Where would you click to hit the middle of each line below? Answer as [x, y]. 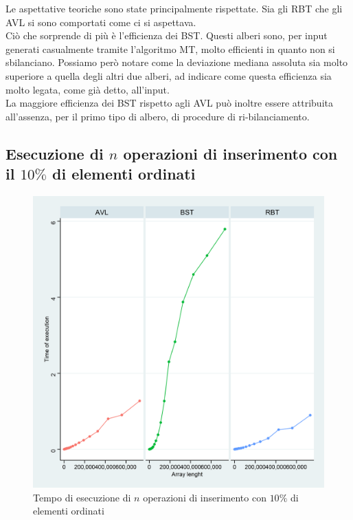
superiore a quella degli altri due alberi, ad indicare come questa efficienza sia [169, 75]
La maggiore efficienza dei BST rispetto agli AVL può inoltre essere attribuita [169, 103]
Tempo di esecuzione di [82, 497]
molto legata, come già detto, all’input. [88, 89]
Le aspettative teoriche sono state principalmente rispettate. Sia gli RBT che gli [174, 8]
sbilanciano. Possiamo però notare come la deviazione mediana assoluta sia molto [177, 62]
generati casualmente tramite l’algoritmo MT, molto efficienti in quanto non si [170, 48]
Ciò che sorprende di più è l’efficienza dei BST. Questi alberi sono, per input [167, 35]
